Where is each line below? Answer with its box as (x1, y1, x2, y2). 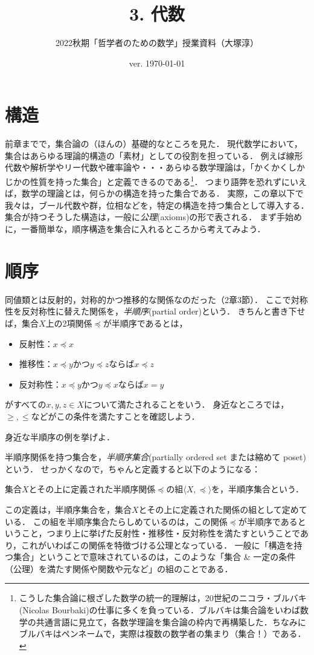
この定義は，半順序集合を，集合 (5, 503, 132, 515)
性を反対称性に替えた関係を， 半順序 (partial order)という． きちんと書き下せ (5, 305, 306, 318)
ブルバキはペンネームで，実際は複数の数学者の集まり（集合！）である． (19, 627, 306, 640)
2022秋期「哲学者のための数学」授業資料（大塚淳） (56, 36, 258, 49)
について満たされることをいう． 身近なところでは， (84, 398, 289, 411)
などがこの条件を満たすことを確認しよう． (31, 409, 200, 422)
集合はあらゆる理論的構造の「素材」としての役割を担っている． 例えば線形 (5, 149, 303, 161)
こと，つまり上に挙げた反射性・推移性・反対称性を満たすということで (21, 527, 300, 539)
